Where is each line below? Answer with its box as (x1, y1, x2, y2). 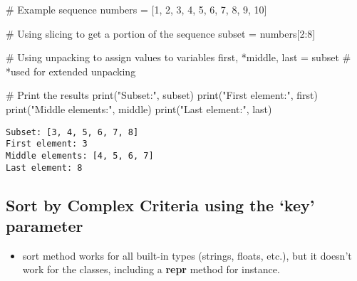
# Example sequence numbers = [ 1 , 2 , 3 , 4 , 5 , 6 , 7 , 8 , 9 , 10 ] (6, 2, 267, 16)
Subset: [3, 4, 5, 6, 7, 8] (6, 127, 139, 137)
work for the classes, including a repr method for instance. (22, 262, 280, 277)
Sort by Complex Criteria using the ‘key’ (6, 193, 315, 216)
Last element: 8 (6, 162, 83, 173)
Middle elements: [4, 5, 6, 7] (6, 150, 154, 161)
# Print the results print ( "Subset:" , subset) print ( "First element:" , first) (6, 88, 318, 102)
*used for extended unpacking (6, 63, 136, 78)
